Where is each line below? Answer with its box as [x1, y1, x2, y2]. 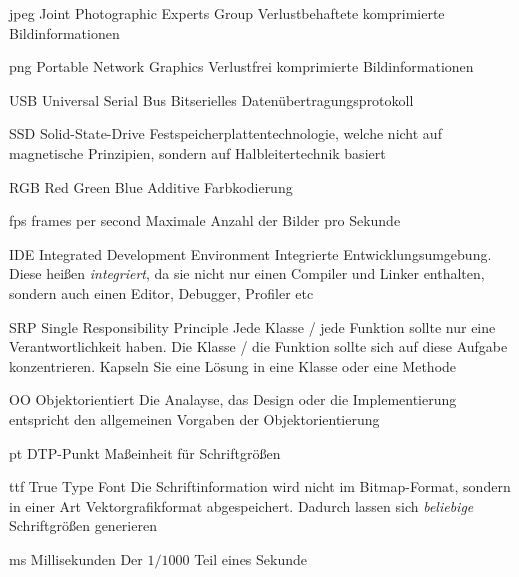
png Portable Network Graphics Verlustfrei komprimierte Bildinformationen [9, 56, 474, 77]
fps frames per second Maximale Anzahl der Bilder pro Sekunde [9, 210, 401, 231]
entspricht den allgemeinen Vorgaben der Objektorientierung [9, 408, 380, 429]
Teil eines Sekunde [194, 548, 307, 569]
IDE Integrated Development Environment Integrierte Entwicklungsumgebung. [9, 243, 492, 264]
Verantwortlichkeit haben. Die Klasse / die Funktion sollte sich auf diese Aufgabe [9, 336, 508, 357]
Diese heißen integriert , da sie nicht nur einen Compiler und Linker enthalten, [9, 263, 485, 284]
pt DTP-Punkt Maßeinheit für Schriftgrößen [9, 442, 281, 463]
